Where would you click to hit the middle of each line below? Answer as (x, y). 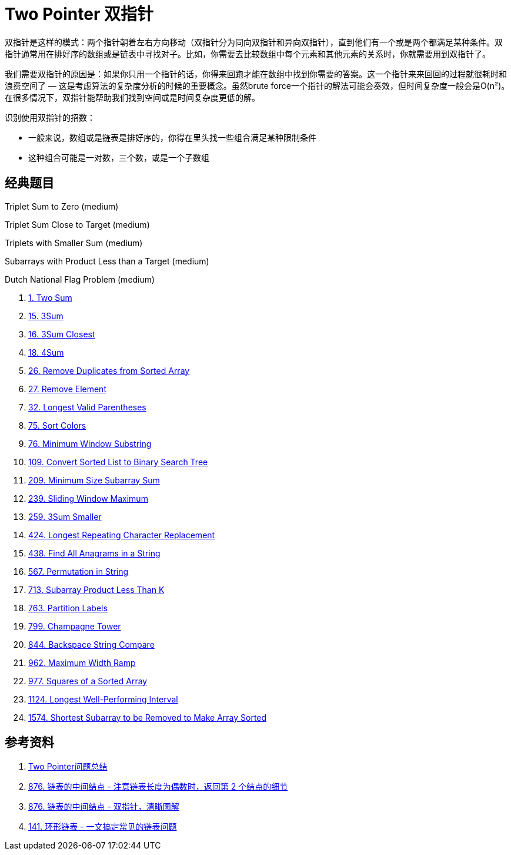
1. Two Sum (50, 297)
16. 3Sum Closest (62, 334)
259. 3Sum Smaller (65, 516)
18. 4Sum (46, 352)
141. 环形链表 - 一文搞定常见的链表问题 (103, 827)
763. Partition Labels (68, 608)
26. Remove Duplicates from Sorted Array (109, 370)
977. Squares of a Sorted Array (88, 681)
